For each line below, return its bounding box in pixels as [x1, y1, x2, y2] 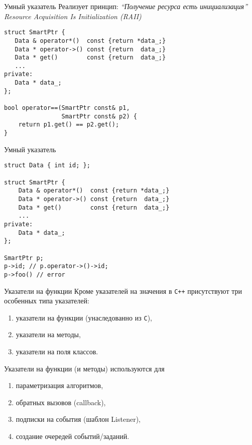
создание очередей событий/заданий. [16, 430, 130, 441]
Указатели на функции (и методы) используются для [4, 363, 165, 373]
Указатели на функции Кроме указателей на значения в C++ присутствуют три [4, 285, 242, 296]
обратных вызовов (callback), [16, 397, 106, 407]
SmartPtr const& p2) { [61, 112, 137, 120]
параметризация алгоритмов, [16, 380, 103, 391]
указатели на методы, [16, 329, 81, 340]
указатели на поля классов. [16, 346, 98, 356]
